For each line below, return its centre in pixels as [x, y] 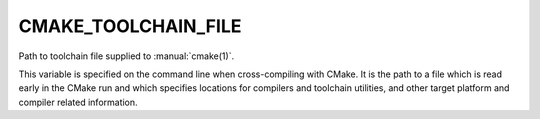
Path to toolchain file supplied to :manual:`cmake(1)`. [126, 56]
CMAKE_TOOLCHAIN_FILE [130, 26]
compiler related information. [78, 102]
